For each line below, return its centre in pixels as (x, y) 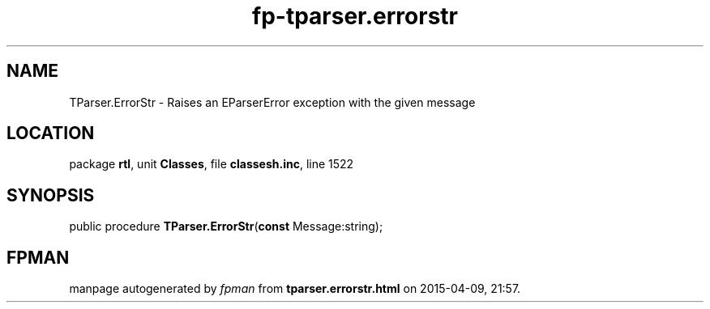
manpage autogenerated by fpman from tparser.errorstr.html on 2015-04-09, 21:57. (295, 289)
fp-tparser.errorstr (355, 16)
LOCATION (51, 133)
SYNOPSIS (51, 195)
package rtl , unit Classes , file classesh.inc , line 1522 (212, 164)
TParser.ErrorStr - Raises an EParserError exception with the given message (272, 102)
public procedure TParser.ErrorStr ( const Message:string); (226, 226)
